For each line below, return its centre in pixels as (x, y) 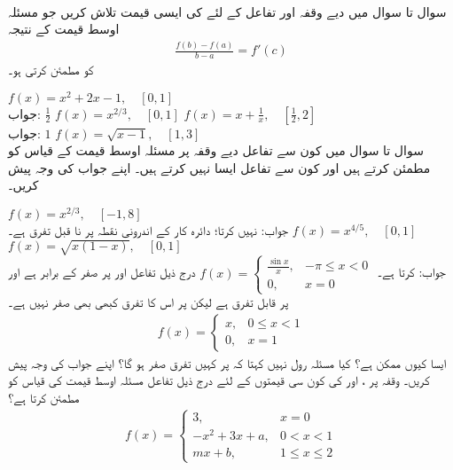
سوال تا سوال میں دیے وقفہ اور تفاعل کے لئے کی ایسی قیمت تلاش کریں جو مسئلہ (227, 11)
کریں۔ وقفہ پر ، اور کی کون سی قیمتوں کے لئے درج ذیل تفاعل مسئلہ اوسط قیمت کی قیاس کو (219, 380)
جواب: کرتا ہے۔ (411, 272)
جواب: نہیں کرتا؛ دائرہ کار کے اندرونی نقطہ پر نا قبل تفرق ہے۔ (148, 230)
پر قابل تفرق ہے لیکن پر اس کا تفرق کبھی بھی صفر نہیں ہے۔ (148, 302)
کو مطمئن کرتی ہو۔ (51, 69)
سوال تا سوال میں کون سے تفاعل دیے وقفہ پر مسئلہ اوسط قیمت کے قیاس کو (216, 150)
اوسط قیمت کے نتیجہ (64, 29)
